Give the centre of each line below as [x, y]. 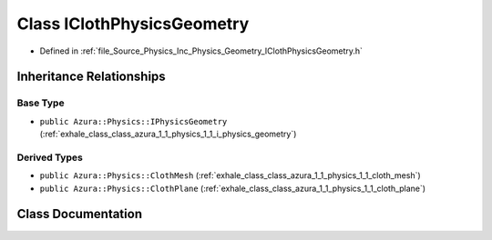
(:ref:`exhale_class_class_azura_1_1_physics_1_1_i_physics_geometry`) [168, 134]
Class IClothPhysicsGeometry [133, 24]
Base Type [41, 103]
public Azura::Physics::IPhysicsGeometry [133, 121]
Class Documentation [80, 214]
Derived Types [50, 157]
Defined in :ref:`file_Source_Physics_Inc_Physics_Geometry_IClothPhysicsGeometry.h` [201, 51]
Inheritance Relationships [91, 77]
